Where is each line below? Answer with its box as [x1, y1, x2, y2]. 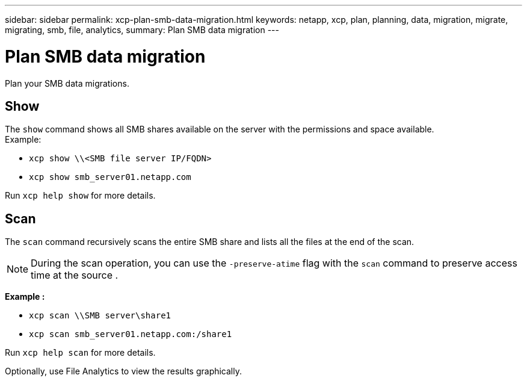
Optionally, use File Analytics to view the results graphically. [5, 366, 242, 377]
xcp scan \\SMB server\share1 [29, 311, 171, 321]
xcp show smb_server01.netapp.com [29, 172, 191, 182]
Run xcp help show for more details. [5, 190, 156, 201]
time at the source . [31, 269, 119, 282]
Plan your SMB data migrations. [5, 78, 129, 88]
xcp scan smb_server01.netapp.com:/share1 [29, 329, 232, 339]
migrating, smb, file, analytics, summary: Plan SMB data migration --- [5, 25, 279, 35]
